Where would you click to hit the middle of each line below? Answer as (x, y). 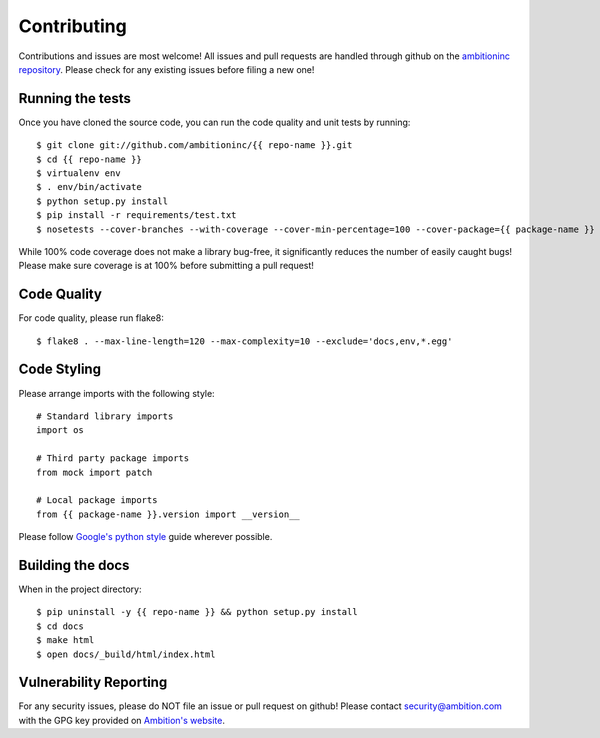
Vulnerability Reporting (93, 682)
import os (60, 430)
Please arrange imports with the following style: (116, 393)
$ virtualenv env (78, 173)
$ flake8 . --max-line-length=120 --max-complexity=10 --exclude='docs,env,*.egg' (244, 341)
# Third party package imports (113, 458)
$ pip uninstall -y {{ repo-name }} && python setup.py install (197, 612)
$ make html (65, 640)
